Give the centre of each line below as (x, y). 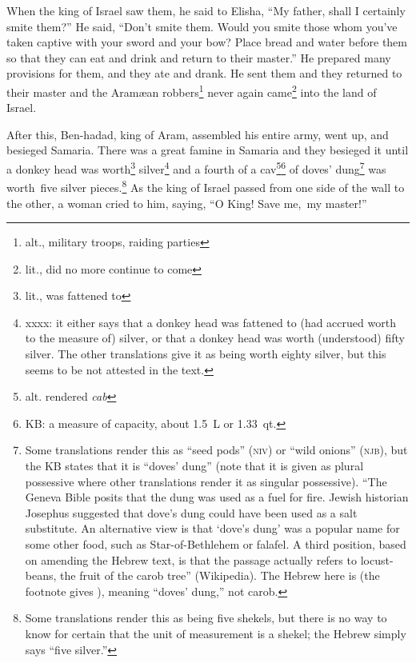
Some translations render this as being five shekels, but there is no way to (206, 618)
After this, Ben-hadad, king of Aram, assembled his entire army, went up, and (198, 134)
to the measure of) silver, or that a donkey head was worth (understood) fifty (215, 338)
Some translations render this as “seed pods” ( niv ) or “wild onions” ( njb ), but (216, 450)
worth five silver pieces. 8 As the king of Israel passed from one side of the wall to (206, 186)
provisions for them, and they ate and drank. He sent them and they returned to (204, 73)
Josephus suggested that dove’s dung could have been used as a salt (191, 512)
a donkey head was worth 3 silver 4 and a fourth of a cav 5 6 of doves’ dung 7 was (196, 168)
